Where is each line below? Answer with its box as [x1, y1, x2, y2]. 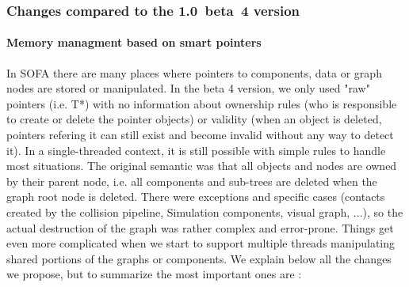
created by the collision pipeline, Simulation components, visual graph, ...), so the [6, 203, 403, 220]
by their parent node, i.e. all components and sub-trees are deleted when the [6, 172, 377, 189]
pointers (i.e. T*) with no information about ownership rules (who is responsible [6, 95, 397, 111]
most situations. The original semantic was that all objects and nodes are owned [6, 157, 397, 174]
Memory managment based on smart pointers [6, 34, 262, 51]
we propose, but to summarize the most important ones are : [6, 266, 302, 282]
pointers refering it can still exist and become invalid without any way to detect [6, 127, 394, 143]
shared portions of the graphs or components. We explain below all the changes [6, 250, 392, 266]
